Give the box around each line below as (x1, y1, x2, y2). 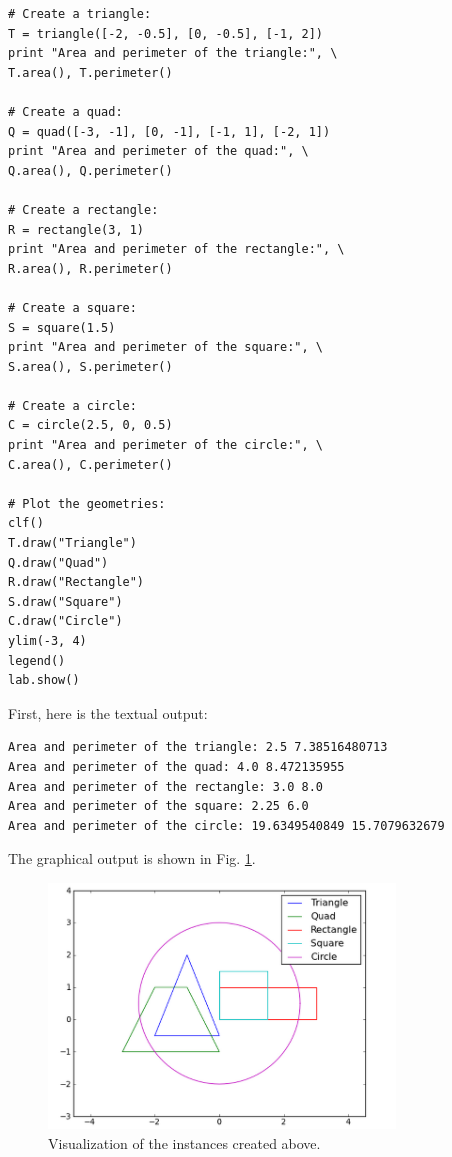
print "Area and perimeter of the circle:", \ (8, 438, 323, 453)
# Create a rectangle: (8, 202, 159, 217)
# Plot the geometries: (8, 496, 166, 511)
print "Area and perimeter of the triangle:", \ (8, 46, 338, 61)
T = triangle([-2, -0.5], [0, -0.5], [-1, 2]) (8, 26, 323, 41)
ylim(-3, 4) (8, 634, 87, 648)
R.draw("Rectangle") (8, 575, 145, 590)
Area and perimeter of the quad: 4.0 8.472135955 (8, 759, 345, 774)
